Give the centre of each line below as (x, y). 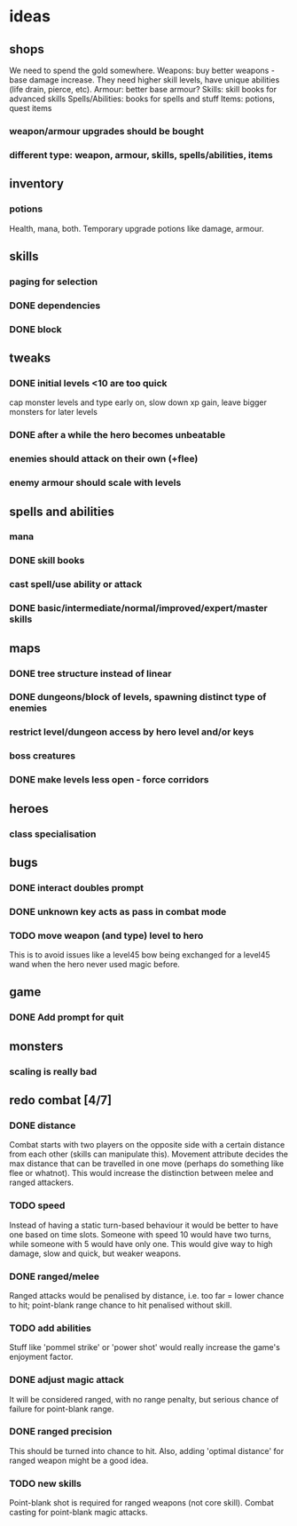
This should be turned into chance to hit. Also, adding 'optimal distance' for (147, 1450)
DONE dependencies (55, 306)
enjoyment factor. (41, 1357)
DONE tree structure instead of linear (90, 673)
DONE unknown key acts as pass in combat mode (118, 911)
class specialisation (53, 834)
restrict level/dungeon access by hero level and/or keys (132, 732)
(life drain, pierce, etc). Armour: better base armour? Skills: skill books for (143, 89)
